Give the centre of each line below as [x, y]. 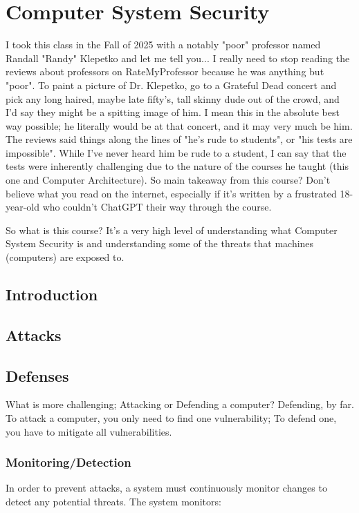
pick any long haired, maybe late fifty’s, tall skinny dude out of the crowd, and [173, 98]
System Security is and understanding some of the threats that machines [160, 243]
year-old [23, 207]
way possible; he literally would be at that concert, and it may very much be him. [179, 125]
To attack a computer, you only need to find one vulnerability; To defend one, [171, 417]
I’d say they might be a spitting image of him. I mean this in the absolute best [173, 112]
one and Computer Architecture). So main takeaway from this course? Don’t [168, 180]
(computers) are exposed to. [65, 257]
